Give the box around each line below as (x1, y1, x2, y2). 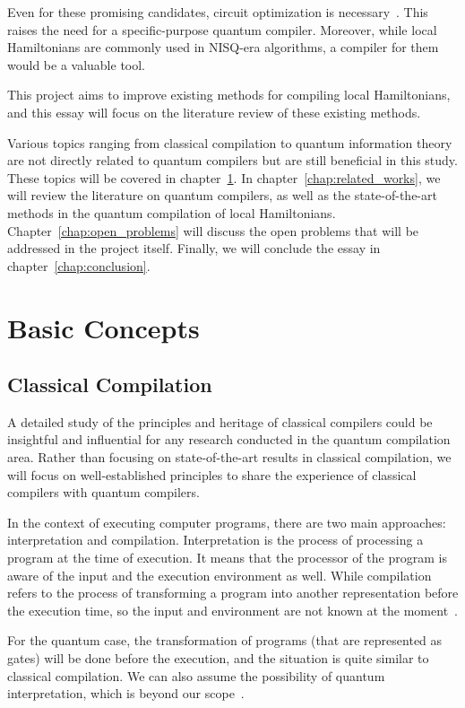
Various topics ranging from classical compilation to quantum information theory (7, 133, 452, 152)
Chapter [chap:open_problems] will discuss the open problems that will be (7, 221, 419, 240)
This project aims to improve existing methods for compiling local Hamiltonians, (7, 85, 451, 104)
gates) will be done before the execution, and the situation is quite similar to (7, 649, 429, 668)
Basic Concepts (7, 309, 200, 345)
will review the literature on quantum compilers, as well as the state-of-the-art (7, 186, 437, 205)
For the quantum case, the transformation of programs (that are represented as (7, 631, 443, 650)
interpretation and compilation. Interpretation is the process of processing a (7, 530, 424, 549)
